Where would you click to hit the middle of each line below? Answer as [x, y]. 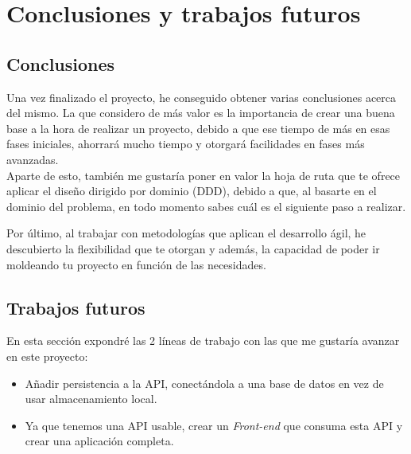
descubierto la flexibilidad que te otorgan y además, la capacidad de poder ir [193, 248]
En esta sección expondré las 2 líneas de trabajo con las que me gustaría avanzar [203, 340]
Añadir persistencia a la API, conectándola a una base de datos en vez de [204, 383]
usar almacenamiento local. [91, 399]
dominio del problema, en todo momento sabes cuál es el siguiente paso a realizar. [206, 206]
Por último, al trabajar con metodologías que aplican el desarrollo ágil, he [186, 233]
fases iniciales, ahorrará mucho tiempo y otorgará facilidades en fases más [186, 144]
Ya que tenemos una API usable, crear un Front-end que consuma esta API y [214, 425]
